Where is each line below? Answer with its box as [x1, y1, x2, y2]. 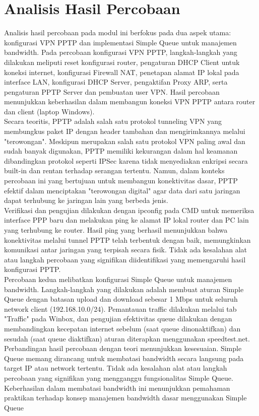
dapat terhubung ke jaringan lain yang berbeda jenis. [4, 195, 168, 205]
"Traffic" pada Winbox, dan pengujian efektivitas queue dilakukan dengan [4, 313, 232, 324]
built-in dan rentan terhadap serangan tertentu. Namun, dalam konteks [4, 165, 225, 176]
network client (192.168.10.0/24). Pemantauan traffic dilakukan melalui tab [4, 303, 237, 314]
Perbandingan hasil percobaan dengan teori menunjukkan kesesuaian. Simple [4, 343, 242, 354]
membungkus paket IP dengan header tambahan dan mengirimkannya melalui [4, 126, 245, 136]
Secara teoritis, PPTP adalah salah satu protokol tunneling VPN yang [4, 116, 222, 126]
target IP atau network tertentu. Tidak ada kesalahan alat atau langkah [4, 363, 227, 373]
